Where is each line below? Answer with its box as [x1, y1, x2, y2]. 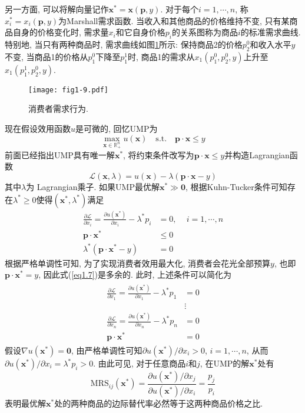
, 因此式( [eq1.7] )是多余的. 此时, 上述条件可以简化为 [38, 268, 232, 281]
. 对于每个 [160, 3, 198, 15]
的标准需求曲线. [240, 26, 301, 38]
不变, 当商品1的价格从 [5, 50, 88, 62]
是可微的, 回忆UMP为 [75, 122, 158, 135]
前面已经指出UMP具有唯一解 [5, 148, 115, 161]
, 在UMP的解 [200, 357, 250, 369]
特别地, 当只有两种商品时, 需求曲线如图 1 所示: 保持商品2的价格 [5, 38, 243, 50]
